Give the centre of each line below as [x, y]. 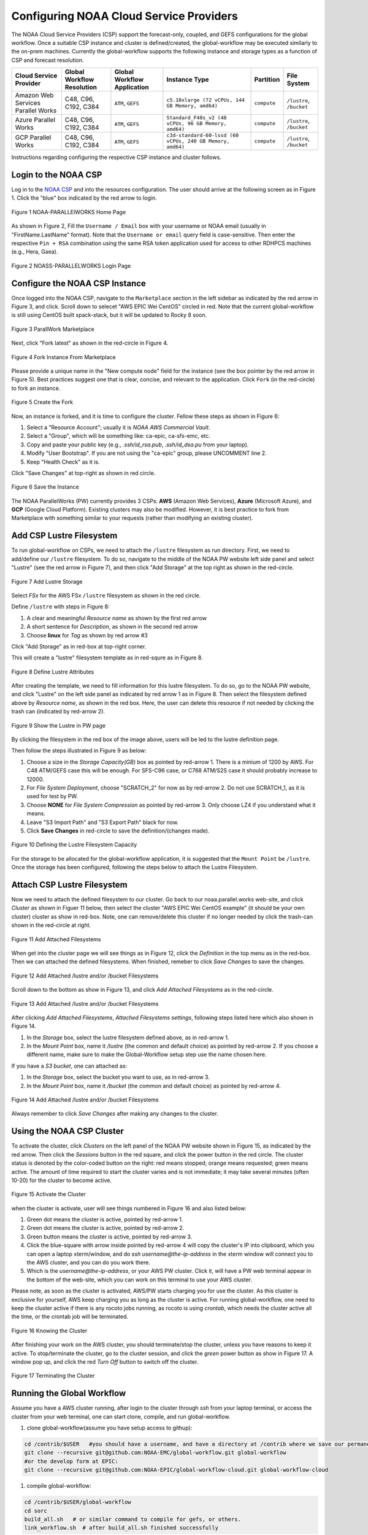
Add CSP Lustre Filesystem [64, 536]
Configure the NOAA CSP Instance [79, 283]
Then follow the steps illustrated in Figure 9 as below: [79, 751]
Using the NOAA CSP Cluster [67, 1131]
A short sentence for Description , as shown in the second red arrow [113, 627]
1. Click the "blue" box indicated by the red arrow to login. [84, 198]
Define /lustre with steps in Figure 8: [60, 607]
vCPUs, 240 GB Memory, [198, 141]
